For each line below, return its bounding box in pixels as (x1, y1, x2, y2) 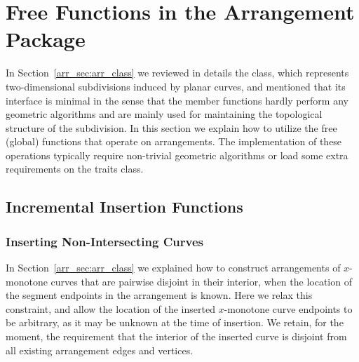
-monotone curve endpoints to (224, 301, 353, 316)
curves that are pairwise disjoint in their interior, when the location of (50, 274, 352, 288)
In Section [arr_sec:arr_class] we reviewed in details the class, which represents (6, 65, 349, 80)
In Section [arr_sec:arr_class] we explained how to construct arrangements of (6, 260, 341, 275)
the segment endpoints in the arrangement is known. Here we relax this (6, 288, 313, 302)
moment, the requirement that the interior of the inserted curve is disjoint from (6, 329, 347, 344)
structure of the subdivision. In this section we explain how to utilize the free (6, 120, 337, 135)
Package (6, 25, 86, 53)
